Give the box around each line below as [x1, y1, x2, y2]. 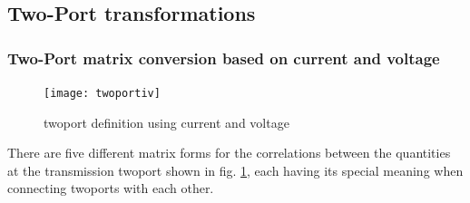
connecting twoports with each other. [7, 179, 214, 198]
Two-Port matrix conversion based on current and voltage [7, 46, 440, 69]
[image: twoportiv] [44, 87, 161, 100]
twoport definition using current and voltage [44, 112, 289, 131]
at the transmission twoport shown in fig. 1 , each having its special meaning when [7, 160, 464, 179]
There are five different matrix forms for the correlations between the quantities [7, 143, 451, 162]
